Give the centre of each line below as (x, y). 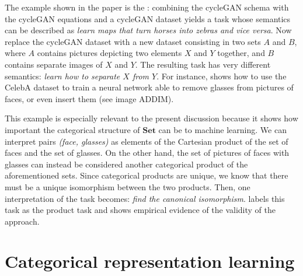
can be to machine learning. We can (222, 129)
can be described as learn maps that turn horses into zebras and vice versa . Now (148, 30)
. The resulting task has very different (203, 64)
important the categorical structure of (72, 129)
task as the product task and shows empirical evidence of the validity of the (140, 210)
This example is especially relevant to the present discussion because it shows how (151, 118)
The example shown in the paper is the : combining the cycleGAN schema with (147, 7)
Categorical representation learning (150, 261)
